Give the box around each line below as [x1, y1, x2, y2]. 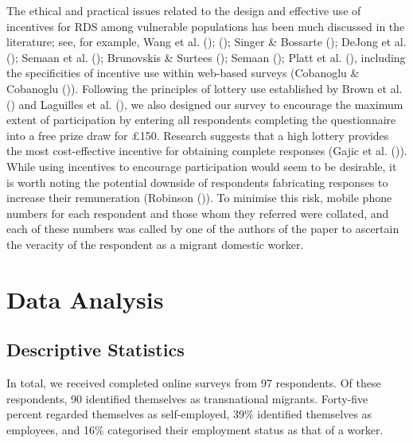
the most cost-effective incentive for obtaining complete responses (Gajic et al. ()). [6, 142, 407, 159]
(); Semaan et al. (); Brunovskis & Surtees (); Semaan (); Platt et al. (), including [6, 49, 406, 65]
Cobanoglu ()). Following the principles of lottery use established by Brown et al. [6, 80, 403, 96]
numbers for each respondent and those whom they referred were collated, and [6, 204, 389, 221]
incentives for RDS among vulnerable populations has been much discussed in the [6, 17, 405, 34]
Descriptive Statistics [6, 337, 185, 362]
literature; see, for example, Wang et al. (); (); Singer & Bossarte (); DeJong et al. [6, 33, 407, 50]
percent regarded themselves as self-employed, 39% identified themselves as [6, 406, 372, 422]
